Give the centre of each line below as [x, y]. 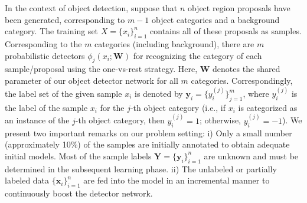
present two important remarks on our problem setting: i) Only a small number [148, 132]
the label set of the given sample [63, 93]
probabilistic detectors [45, 55]
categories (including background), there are [174, 43]
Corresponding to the [43, 43]
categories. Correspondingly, [242, 80]
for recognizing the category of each [197, 55]
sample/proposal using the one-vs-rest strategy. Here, [101, 69]
